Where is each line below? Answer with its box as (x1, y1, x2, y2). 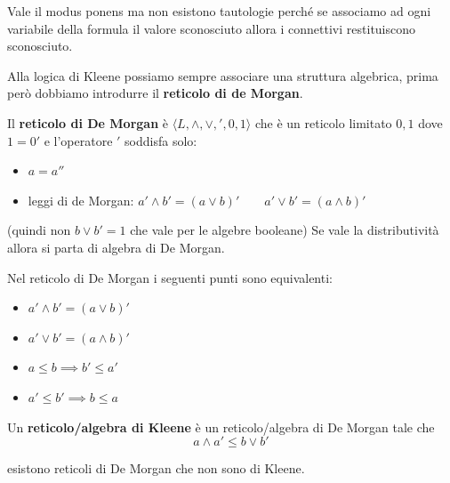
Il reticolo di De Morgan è (7, 113, 168, 132)
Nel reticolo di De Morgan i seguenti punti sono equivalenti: (7, 268, 333, 286)
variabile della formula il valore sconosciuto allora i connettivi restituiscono (7, 19, 416, 37)
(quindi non (7, 221, 71, 239)
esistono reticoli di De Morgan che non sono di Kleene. (7, 459, 305, 478)
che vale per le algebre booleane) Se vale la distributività (130, 221, 439, 239)
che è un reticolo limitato (254, 113, 392, 132)
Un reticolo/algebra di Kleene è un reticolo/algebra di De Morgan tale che (7, 417, 435, 436)
